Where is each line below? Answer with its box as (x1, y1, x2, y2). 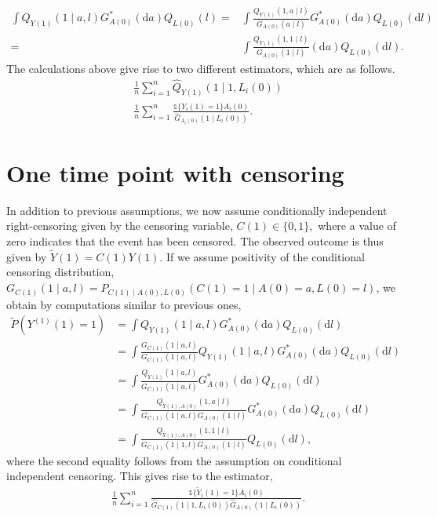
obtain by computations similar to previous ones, (6, 296, 242, 312)
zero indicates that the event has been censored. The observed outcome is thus (6, 233, 384, 249)
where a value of (318, 217, 396, 234)
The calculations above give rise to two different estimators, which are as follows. (6, 60, 395, 76)
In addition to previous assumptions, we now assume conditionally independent (6, 202, 388, 218)
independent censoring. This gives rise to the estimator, (6, 468, 273, 484)
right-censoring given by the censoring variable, (6, 217, 233, 234)
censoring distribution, (6, 264, 115, 280)
